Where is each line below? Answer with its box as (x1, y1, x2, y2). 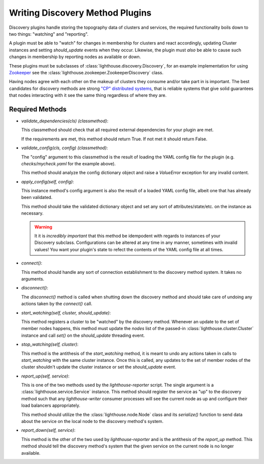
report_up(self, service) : (21, 373, 70, 379)
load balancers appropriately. (21, 402, 81, 408)
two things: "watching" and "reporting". (9, 31, 89, 37)
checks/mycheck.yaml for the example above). (21, 160, 116, 166)
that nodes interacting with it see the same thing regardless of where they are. (9, 92, 167, 98)
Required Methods (9, 105, 67, 113)
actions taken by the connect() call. (21, 301, 92, 307)
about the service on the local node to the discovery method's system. (21, 419, 164, 424)
